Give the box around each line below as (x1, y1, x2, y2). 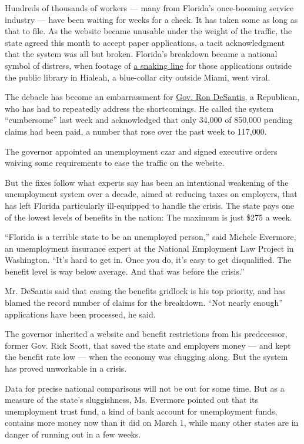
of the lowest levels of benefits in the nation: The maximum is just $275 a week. (5, 211, 292, 223)
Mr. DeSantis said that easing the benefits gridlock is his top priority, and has (5, 285, 286, 297)
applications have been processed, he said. (5, 308, 156, 320)
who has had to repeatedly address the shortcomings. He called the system (5, 102, 274, 114)
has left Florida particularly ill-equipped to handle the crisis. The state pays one (5, 199, 294, 211)
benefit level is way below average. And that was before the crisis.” (5, 265, 245, 277)
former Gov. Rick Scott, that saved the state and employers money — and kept (5, 339, 291, 351)
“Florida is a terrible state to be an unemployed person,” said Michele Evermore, (5, 231, 296, 243)
